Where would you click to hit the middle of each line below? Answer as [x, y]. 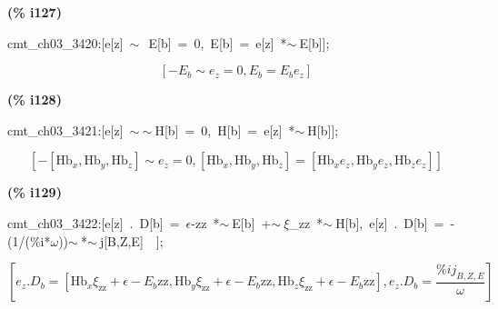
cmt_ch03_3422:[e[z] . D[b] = [94, 222]
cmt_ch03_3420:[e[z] [65, 42]
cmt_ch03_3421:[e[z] [65, 130]
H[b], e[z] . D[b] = [390, 222]
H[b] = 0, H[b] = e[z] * [225, 130]
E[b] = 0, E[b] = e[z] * [218, 42]
